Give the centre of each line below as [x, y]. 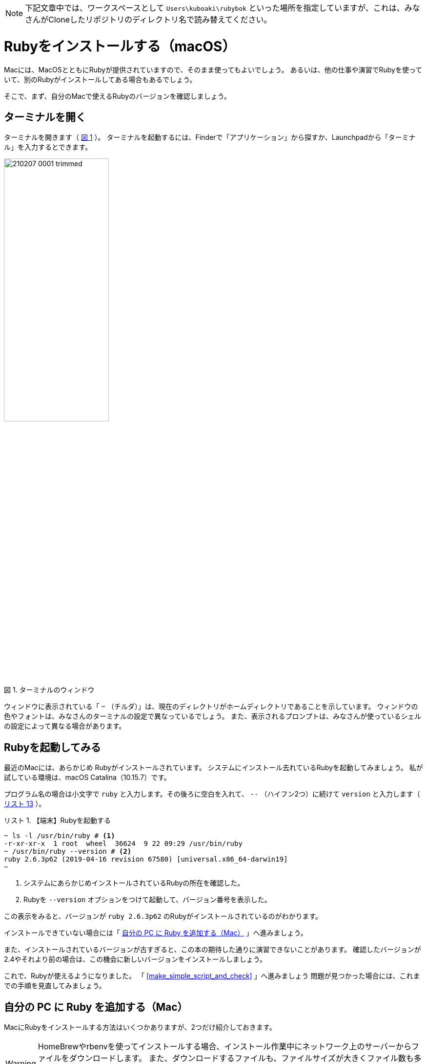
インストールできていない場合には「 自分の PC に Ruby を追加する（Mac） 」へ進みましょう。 [156, 933]
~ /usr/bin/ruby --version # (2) [68, 852]
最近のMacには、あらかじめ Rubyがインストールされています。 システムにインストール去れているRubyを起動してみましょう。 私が [213, 768]
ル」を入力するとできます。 [48, 147]
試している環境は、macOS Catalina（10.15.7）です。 [87, 777]
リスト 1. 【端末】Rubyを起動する [58, 820]
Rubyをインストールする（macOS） [120, 46]
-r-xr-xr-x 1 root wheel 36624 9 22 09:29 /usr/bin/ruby [123, 844]
